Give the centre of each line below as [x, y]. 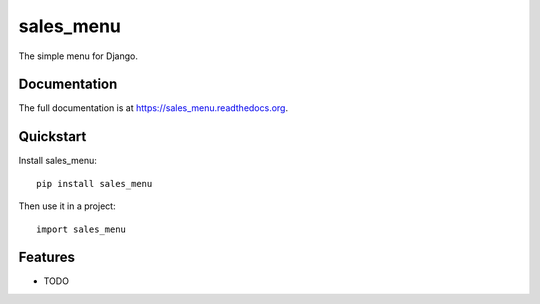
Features [46, 257]
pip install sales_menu [94, 183]
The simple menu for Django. [78, 56]
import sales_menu [81, 229]
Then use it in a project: [67, 206]
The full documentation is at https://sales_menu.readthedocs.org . [153, 108]
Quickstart [52, 136]
